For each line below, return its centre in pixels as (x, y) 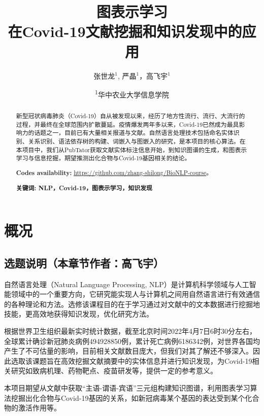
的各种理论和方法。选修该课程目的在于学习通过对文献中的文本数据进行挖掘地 (132, 304)
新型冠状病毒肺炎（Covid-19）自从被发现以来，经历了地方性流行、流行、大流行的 (130, 116)
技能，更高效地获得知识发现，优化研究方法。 (79, 314)
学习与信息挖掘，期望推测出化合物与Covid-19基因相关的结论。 (103, 158)
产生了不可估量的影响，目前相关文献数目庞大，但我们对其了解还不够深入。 (128, 351)
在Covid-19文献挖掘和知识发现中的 (125, 31)
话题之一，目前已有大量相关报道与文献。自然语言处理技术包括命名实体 (134, 133)
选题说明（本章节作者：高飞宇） (84, 263)
